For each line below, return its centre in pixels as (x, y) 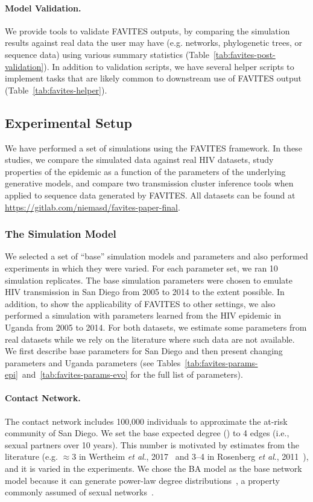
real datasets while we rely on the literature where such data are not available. (150, 339)
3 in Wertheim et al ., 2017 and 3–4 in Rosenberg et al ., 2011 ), (190, 456)
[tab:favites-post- (244, 54)
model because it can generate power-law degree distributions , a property (142, 480)
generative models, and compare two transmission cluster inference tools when (149, 183)
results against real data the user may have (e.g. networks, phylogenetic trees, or (153, 43)
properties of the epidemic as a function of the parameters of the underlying (145, 171)
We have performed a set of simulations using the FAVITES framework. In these (153, 148)
